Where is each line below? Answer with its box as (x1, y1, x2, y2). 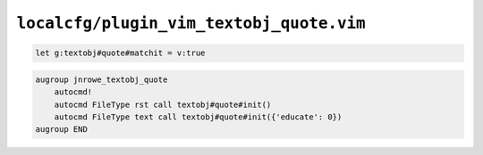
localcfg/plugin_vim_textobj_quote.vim (16, 13, 366, 33)
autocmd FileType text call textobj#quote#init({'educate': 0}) (54, 111, 343, 122)
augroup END (35, 125, 89, 135)
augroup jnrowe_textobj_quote (35, 74, 168, 85)
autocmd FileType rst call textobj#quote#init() (54, 99, 272, 110)
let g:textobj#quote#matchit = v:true (35, 48, 206, 58)
